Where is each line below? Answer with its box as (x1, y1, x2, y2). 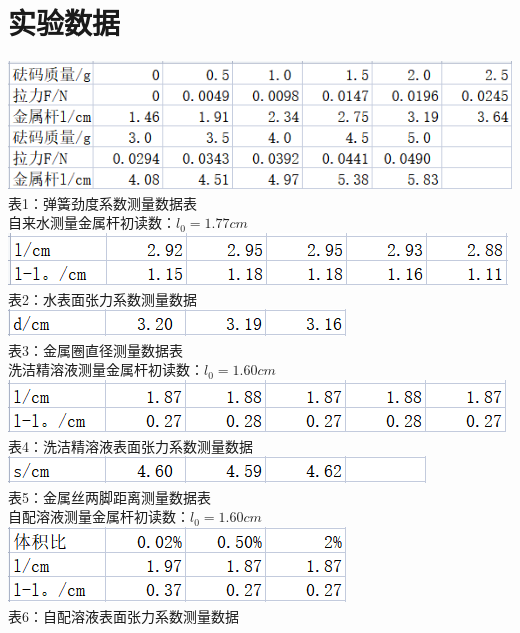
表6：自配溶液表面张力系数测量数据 (8, 605, 239, 626)
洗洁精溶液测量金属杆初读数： (8, 359, 204, 380)
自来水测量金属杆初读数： (8, 212, 176, 233)
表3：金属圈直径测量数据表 (8, 339, 183, 360)
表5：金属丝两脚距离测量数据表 (8, 486, 211, 507)
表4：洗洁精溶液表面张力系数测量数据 (8, 435, 253, 456)
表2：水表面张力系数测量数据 (8, 288, 197, 309)
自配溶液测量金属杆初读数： (8, 506, 190, 527)
